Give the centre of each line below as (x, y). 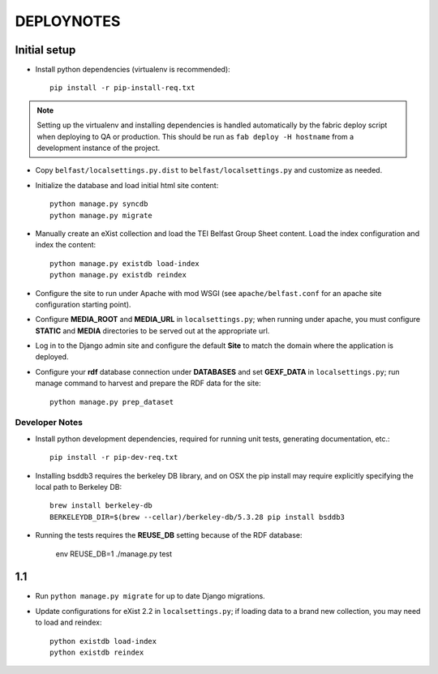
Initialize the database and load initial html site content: (127, 185)
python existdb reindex (97, 653)
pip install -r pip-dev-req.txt (114, 457)
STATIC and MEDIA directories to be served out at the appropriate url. (152, 331)
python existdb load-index (103, 641)
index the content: (66, 245)
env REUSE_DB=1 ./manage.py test (114, 554)
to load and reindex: (69, 622)
